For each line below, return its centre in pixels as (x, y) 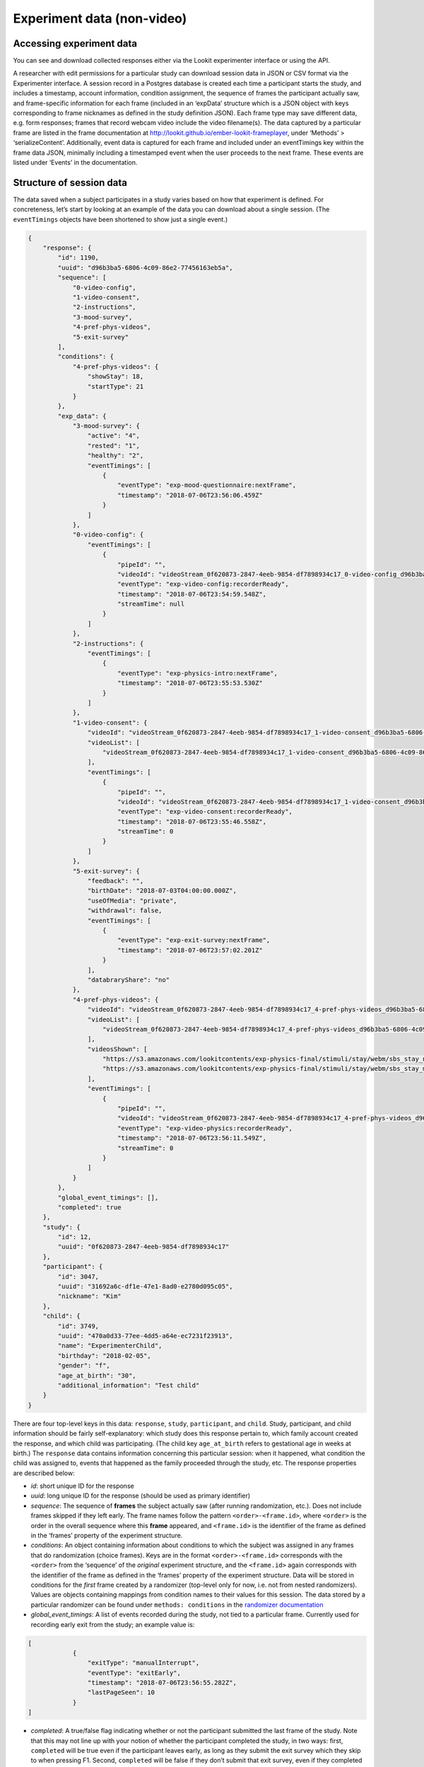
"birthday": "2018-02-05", (104, 1356)
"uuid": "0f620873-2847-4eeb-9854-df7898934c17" (143, 1247)
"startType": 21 (116, 386)
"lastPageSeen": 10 (121, 1692)
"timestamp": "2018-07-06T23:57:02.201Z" (190, 950)
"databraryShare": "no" (128, 980)
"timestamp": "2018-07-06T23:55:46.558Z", (192, 821)
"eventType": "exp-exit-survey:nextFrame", (194, 940)
